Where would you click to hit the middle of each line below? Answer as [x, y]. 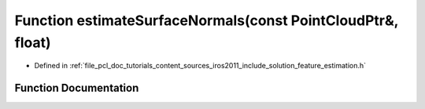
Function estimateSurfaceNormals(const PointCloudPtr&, [207, 20]
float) [33, 42]
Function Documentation [77, 88]
